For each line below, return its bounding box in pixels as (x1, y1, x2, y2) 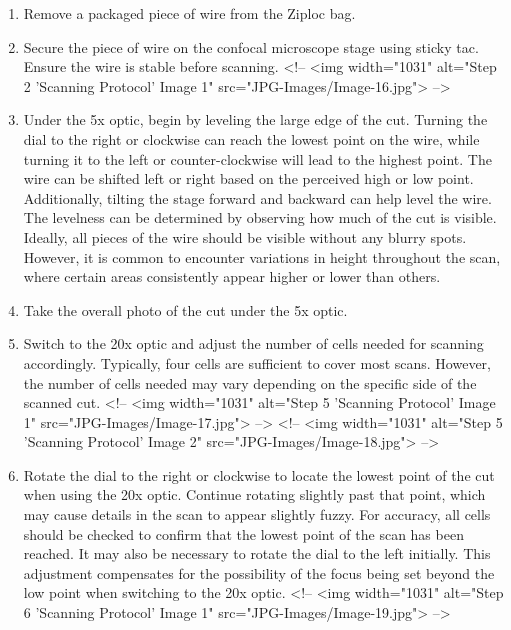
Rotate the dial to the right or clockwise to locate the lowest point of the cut (23, 464, 495, 485)
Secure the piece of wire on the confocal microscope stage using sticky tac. (23, 36, 479, 57)
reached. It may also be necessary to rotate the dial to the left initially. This (23, 543, 491, 564)
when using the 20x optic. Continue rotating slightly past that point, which (23, 484, 486, 505)
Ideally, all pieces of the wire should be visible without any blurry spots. (23, 226, 467, 247)
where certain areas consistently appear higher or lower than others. (23, 266, 441, 287)
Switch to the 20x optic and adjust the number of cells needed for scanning (23, 333, 484, 354)
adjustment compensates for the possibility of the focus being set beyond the (23, 562, 495, 583)
